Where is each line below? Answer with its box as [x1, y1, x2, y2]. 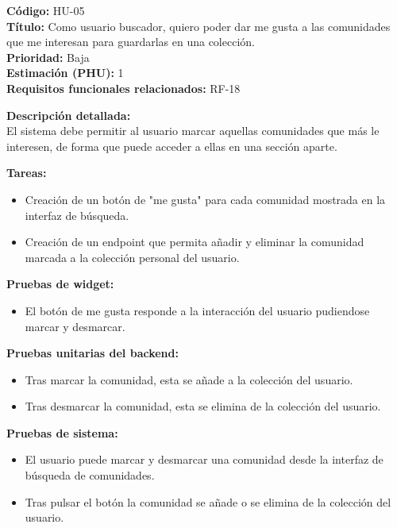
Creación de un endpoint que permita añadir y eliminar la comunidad [25, 233, 364, 250]
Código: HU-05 [6, 2, 85, 18]
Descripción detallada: [6, 106, 131, 123]
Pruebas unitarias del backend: [6, 345, 179, 361]
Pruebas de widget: [6, 276, 114, 292]
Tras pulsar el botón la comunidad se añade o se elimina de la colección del [25, 493, 391, 510]
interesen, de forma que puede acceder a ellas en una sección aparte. [6, 137, 337, 154]
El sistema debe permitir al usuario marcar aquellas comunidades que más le [6, 122, 380, 139]
